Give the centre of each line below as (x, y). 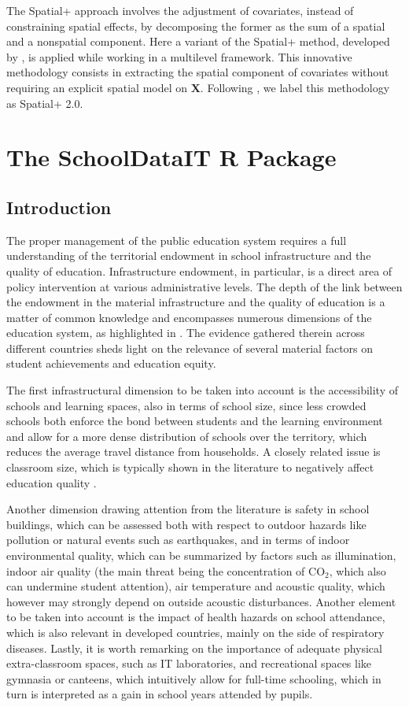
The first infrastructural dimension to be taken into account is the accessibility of (203, 390)
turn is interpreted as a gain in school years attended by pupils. (160, 694)
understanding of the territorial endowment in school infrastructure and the (189, 255)
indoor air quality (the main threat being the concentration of (156, 570)
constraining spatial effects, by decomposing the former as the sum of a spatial (196, 26)
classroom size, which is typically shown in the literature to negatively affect (190, 467)
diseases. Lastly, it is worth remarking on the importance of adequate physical (194, 648)
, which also (357, 570)
